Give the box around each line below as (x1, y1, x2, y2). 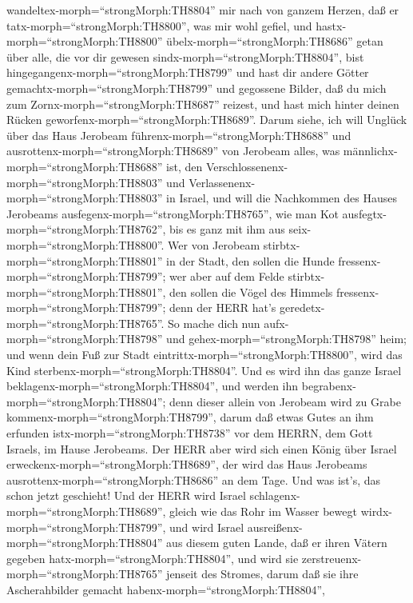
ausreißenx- (247, 518, 303, 535)
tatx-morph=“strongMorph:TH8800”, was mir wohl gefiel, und (6, 17, 312, 34)
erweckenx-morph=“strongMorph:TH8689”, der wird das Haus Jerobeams (6, 456, 367, 473)
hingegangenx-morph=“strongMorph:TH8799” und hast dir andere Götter (6, 64, 369, 81)
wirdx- (360, 503, 392, 519)
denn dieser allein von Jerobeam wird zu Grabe (169, 393, 401, 409)
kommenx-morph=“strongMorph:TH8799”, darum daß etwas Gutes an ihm (6, 409, 374, 425)
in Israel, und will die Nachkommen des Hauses (166, 190, 397, 206)
